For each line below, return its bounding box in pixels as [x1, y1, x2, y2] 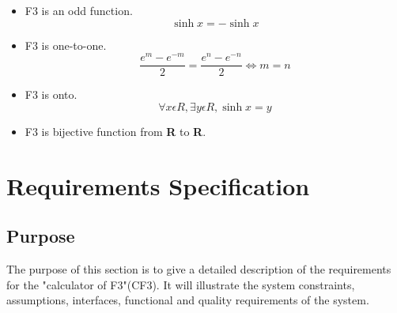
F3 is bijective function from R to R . [25, 123, 206, 139]
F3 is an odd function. [25, 2, 133, 18]
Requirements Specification [6, 169, 310, 202]
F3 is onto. [25, 86, 78, 103]
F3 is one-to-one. [25, 36, 107, 53]
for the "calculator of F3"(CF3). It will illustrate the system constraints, [6, 276, 355, 292]
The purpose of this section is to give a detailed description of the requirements [6, 261, 391, 277]
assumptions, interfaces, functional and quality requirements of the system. [6, 292, 369, 308]
